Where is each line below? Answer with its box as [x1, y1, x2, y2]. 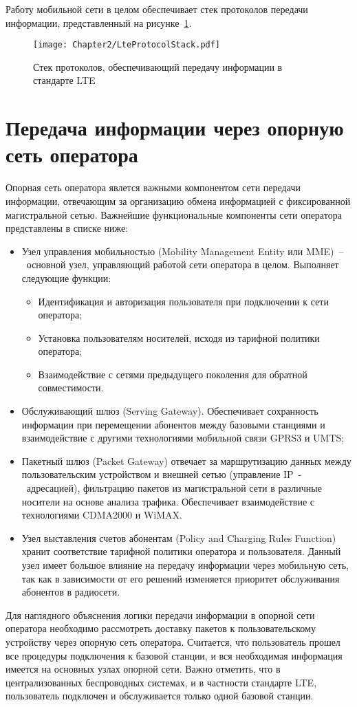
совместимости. [38, 380, 104, 395]
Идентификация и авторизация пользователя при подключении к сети [38, 294, 329, 308]
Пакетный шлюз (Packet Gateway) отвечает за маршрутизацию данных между [21, 453, 351, 468]
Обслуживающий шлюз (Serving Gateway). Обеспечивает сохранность [21, 404, 318, 418]
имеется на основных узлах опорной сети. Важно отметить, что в [6, 662, 281, 676]
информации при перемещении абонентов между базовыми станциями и [21, 417, 325, 431]
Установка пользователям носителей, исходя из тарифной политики [38, 330, 320, 345]
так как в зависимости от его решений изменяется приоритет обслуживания [21, 571, 340, 585]
